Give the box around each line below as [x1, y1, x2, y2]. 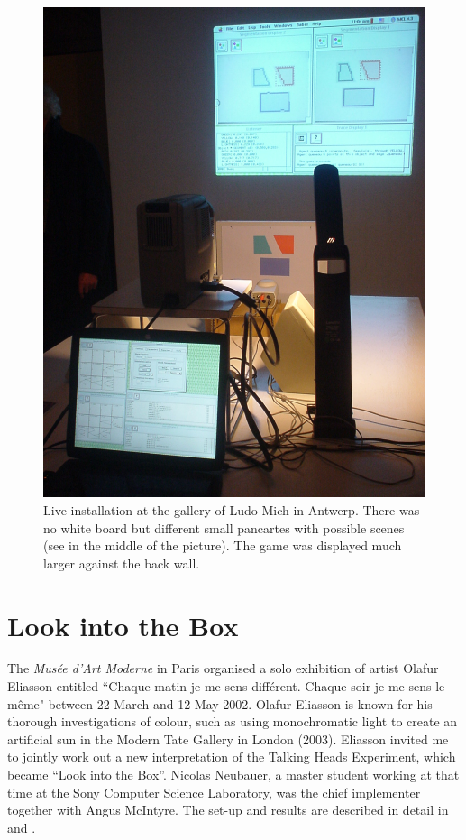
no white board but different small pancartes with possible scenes [43, 518, 405, 537]
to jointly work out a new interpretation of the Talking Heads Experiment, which [7, 747, 456, 766]
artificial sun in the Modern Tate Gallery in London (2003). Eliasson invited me [7, 729, 449, 748]
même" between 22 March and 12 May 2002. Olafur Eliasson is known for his [7, 694, 433, 713]
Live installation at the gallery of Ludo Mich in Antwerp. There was [43, 500, 420, 519]
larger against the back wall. [43, 553, 200, 572]
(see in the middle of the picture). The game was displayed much [43, 536, 402, 555]
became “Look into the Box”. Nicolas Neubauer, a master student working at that [7, 765, 460, 784]
